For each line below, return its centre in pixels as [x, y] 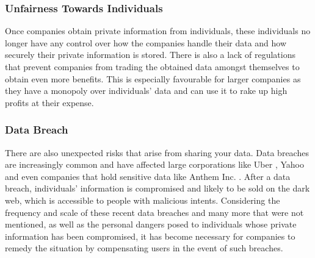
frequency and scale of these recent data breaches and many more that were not [154, 212]
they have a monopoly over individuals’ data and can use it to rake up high [146, 91]
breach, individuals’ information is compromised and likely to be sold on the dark [157, 188]
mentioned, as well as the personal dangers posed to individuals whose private [151, 224]
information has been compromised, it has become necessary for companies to [150, 236]
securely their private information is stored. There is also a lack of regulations [150, 55]
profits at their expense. [49, 102]
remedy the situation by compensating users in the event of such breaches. [144, 248]
